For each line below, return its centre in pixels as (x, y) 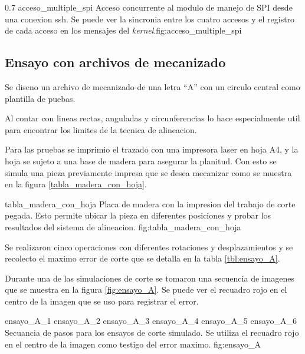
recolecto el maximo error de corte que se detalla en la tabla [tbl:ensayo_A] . (142, 258)
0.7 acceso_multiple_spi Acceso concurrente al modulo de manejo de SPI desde (149, 7)
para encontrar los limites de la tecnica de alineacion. (101, 129)
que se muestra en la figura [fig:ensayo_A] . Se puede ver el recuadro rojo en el (146, 290)
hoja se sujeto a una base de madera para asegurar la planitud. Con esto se (141, 161)
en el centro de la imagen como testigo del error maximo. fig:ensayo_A (133, 344)
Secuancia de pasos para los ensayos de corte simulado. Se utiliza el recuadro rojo (152, 333)
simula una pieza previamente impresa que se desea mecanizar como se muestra (148, 172)
